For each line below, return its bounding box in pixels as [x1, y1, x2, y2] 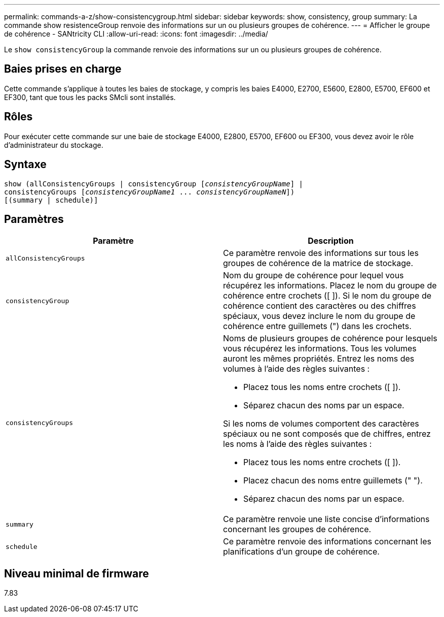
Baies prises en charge [4, 62, 122, 76]
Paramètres [4, 212, 64, 225]
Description [308, 236, 354, 246]
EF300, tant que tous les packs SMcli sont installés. [4, 92, 176, 102]
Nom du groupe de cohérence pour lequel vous [223, 270, 404, 281]
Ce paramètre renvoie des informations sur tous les [223, 248, 419, 258]
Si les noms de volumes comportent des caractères [223, 418, 419, 429]
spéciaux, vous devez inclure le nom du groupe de [223, 311, 416, 321]
